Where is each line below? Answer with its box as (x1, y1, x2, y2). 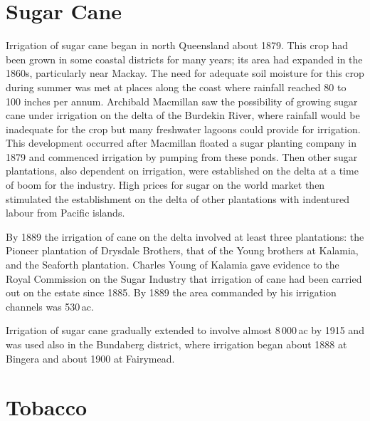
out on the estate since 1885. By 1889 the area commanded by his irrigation (6, 285, 337, 300)
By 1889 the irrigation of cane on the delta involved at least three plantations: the (6, 229, 364, 244)
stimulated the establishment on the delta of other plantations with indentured (6, 191, 350, 206)
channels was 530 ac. (6, 298, 94, 313)
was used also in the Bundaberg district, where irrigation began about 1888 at (6, 337, 347, 351)
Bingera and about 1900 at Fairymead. (6, 350, 175, 365)
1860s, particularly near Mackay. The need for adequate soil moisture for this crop (6, 66, 364, 80)
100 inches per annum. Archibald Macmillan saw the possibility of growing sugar (6, 93, 358, 108)
